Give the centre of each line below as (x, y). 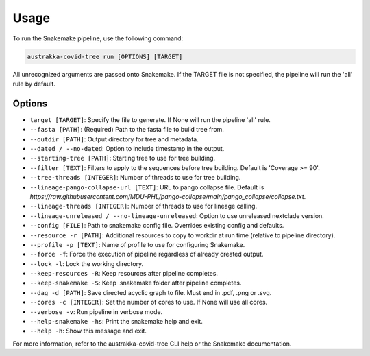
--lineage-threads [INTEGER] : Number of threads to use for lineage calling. (143, 206)
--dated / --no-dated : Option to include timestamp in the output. (127, 148)
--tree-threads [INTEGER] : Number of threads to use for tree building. (135, 178)
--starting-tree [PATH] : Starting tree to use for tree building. (123, 158)
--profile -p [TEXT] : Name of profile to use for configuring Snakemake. (137, 244)
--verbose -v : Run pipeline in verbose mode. (96, 311)
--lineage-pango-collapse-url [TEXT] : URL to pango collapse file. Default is (147, 187)
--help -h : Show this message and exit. (88, 331)
